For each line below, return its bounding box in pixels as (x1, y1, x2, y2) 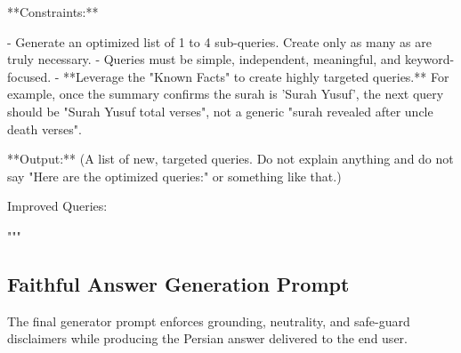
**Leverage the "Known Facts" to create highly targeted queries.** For (63, 67, 449, 85)
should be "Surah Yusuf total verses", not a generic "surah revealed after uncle (7, 101, 433, 120)
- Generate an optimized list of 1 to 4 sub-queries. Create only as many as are (7, 32, 432, 51)
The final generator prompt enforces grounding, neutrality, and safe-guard (7, 311, 410, 330)
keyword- (404, 50, 455, 68)
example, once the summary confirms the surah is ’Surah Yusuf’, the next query (7, 84, 444, 103)
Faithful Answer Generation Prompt (7, 269, 350, 297)
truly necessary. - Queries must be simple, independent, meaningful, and (7, 50, 401, 68)
